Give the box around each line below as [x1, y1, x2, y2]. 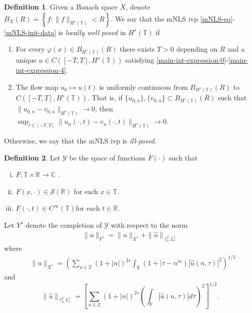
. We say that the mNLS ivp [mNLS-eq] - [111, 13, 235, 24]
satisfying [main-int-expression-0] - [125, 55, 228, 65]
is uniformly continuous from [99, 81, 188, 92]
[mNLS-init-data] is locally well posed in [4, 27, 126, 37]
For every [16, 44, 45, 54]
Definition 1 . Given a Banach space [4, 2, 118, 12]
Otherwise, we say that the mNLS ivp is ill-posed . [4, 135, 157, 145]
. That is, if [87, 92, 123, 103]
